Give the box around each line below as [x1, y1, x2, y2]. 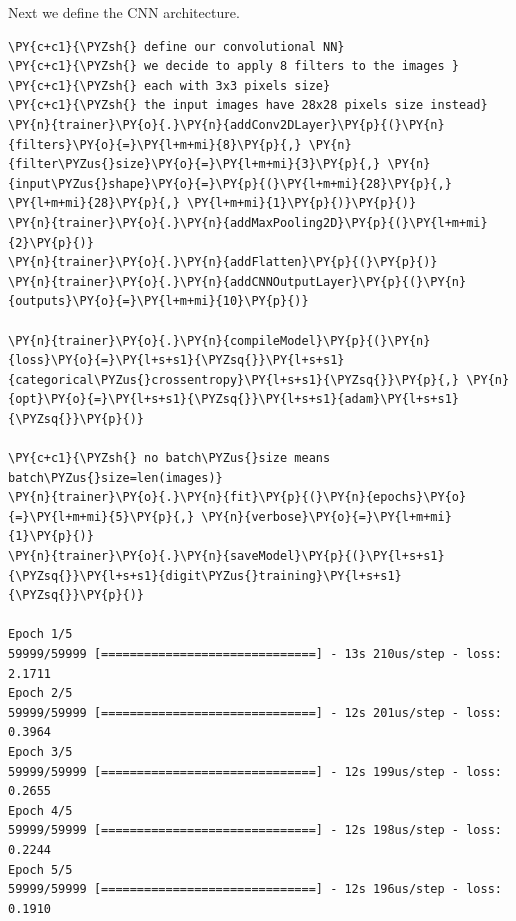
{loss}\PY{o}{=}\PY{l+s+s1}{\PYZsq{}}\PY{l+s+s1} [8, 353, 345, 368]
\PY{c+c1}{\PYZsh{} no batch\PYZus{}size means [8, 451, 331, 466]
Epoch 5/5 [8, 862, 73, 877]
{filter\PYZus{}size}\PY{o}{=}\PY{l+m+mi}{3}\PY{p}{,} [8, 157, 381, 172]
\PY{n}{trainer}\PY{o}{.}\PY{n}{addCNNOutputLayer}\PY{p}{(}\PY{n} [8, 274, 467, 289]
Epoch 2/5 [8, 686, 73, 701]
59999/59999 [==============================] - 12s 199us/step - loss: [8, 764, 502, 779]
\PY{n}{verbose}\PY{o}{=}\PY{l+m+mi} [201, 509, 452, 524]
